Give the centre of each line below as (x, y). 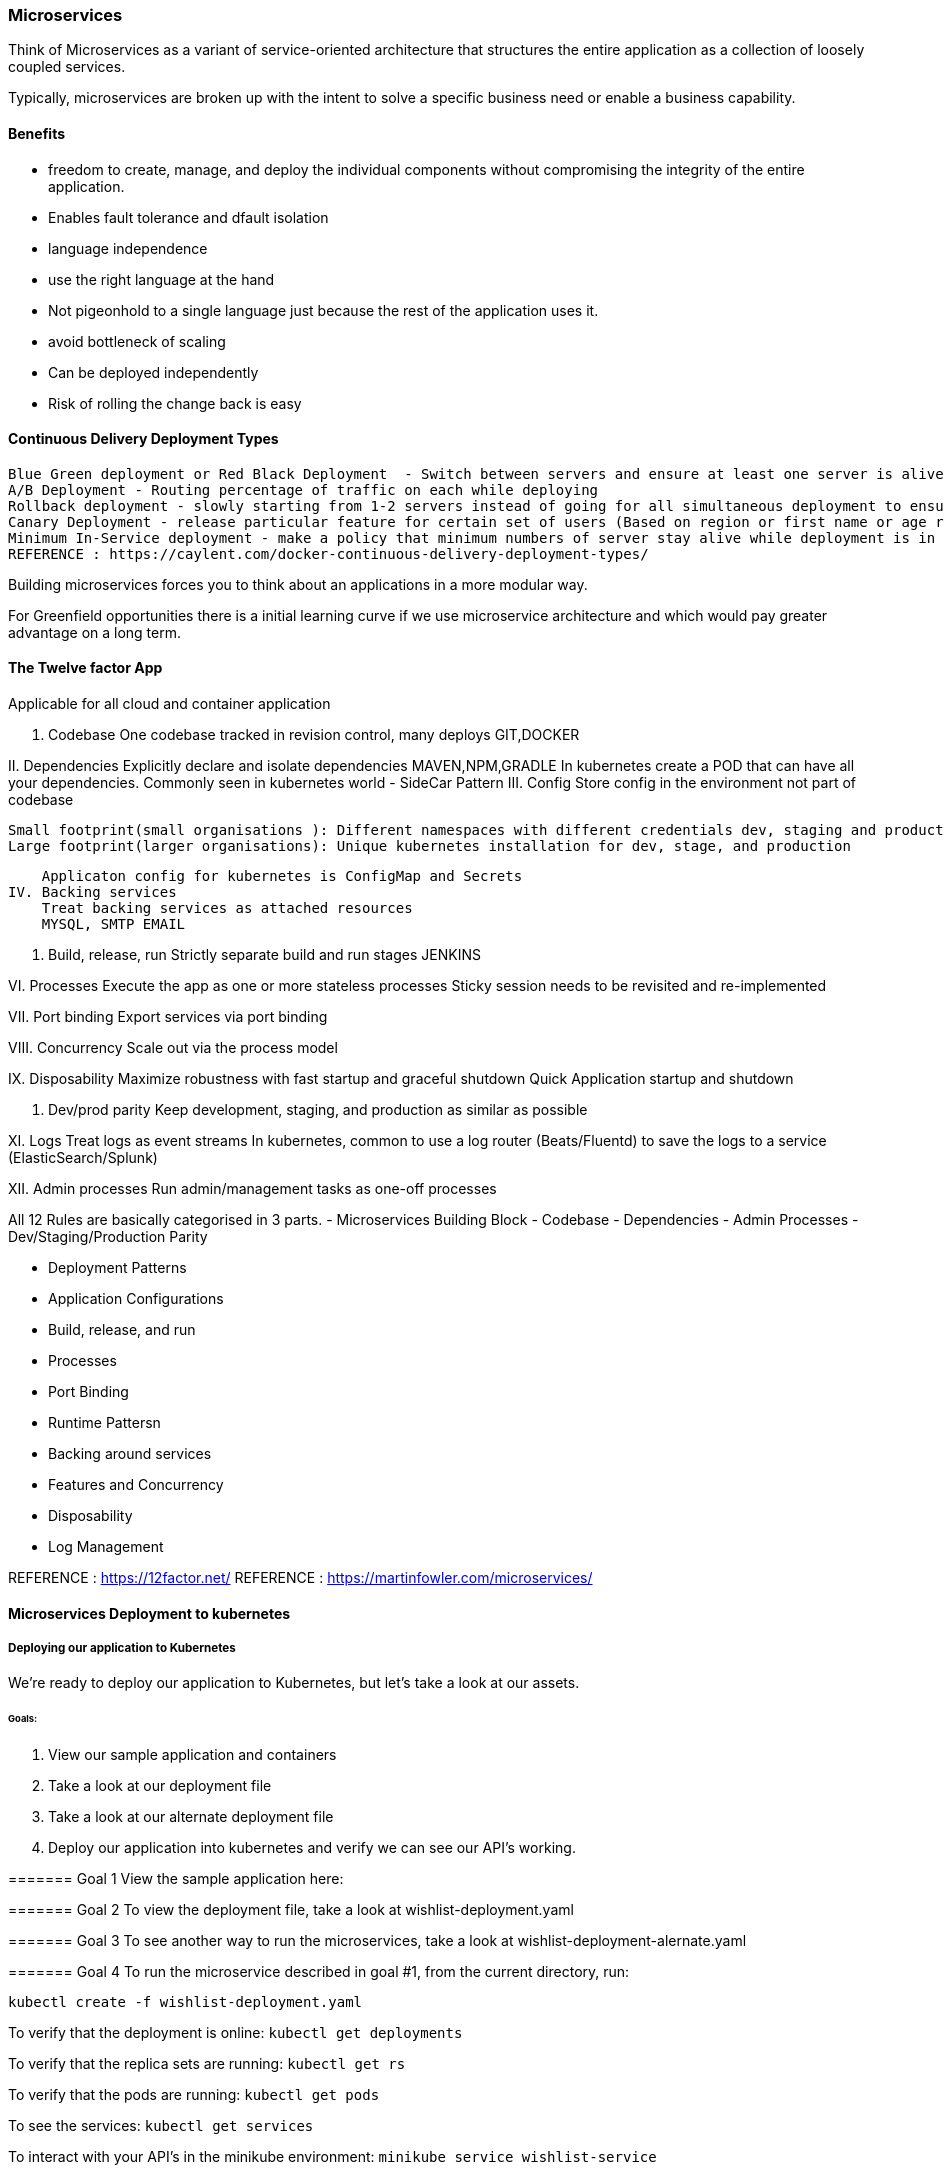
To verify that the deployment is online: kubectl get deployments (235, 2033)
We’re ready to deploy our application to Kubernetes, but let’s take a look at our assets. (294, 1683)
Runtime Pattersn (104, 1423)
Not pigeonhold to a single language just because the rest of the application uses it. (323, 310)
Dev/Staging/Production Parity (108, 1237)
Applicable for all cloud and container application (169, 704)
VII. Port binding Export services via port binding (168, 1017)
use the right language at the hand (161, 279)
